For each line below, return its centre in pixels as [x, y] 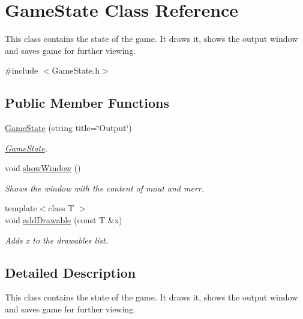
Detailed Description [70, 272]
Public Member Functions [87, 103]
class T [61, 208]
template [21, 208]
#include [22, 70]
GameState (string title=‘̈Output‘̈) [68, 128]
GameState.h [76, 70]
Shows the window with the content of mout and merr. [105, 188]
